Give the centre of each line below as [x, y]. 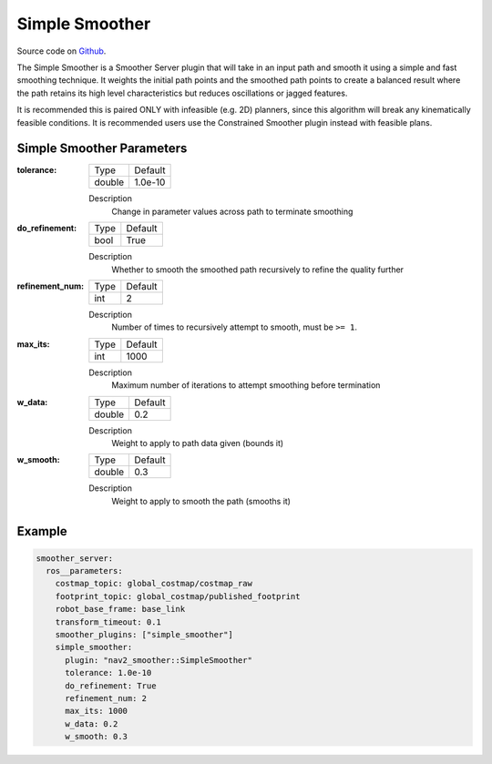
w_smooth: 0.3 [96, 737]
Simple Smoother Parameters [102, 149]
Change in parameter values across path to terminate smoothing [232, 211]
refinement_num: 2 [106, 698]
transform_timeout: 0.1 [108, 622]
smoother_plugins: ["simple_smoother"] [144, 635]
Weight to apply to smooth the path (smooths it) [201, 501]
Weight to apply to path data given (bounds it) [198, 443]
